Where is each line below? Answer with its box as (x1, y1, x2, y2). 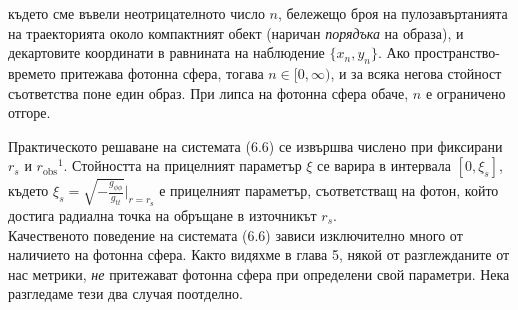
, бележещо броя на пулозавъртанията (277, 3, 508, 23)
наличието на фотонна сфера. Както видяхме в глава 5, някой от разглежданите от (8, 244, 510, 265)
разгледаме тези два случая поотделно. (8, 283, 243, 304)
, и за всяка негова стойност (330, 62, 502, 83)
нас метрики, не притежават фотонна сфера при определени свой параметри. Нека (8, 263, 510, 284)
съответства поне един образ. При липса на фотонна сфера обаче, (8, 82, 409, 103)
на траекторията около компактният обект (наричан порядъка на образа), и (8, 22, 464, 43)
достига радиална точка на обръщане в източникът (8, 204, 317, 225)
